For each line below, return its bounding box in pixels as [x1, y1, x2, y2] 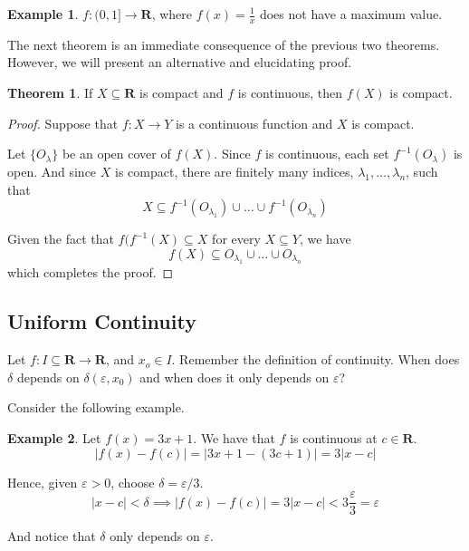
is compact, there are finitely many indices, [115, 162, 354, 181]
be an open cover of [62, 144, 171, 163]
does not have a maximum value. [259, 5, 443, 23]
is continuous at [290, 428, 378, 447]
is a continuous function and [176, 113, 333, 132]
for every [212, 229, 261, 248]
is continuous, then [237, 83, 343, 102]
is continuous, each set [264, 144, 389, 163]
